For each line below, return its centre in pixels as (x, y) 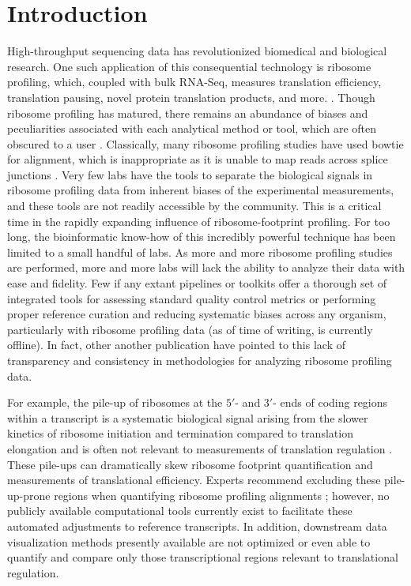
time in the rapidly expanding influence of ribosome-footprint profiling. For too (199, 221)
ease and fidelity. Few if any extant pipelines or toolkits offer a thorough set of (197, 283)
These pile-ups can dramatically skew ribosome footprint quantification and (190, 464)
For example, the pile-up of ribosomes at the (115, 402)
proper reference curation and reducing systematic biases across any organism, (197, 314)
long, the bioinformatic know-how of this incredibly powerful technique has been (202, 237)
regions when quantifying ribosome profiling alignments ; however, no (222, 495)
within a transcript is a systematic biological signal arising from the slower (188, 417)
